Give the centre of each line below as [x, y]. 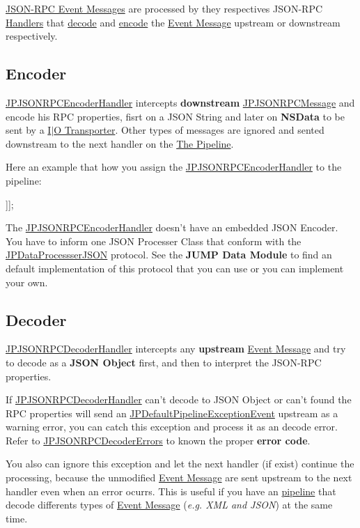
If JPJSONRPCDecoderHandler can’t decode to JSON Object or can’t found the [179, 399]
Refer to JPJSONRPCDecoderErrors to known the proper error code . [158, 440]
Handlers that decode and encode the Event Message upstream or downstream [173, 22]
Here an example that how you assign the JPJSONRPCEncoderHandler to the [174, 167]
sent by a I [29, 130]
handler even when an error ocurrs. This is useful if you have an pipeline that [171, 491]
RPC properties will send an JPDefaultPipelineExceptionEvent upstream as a [172, 413]
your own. [27, 282]
